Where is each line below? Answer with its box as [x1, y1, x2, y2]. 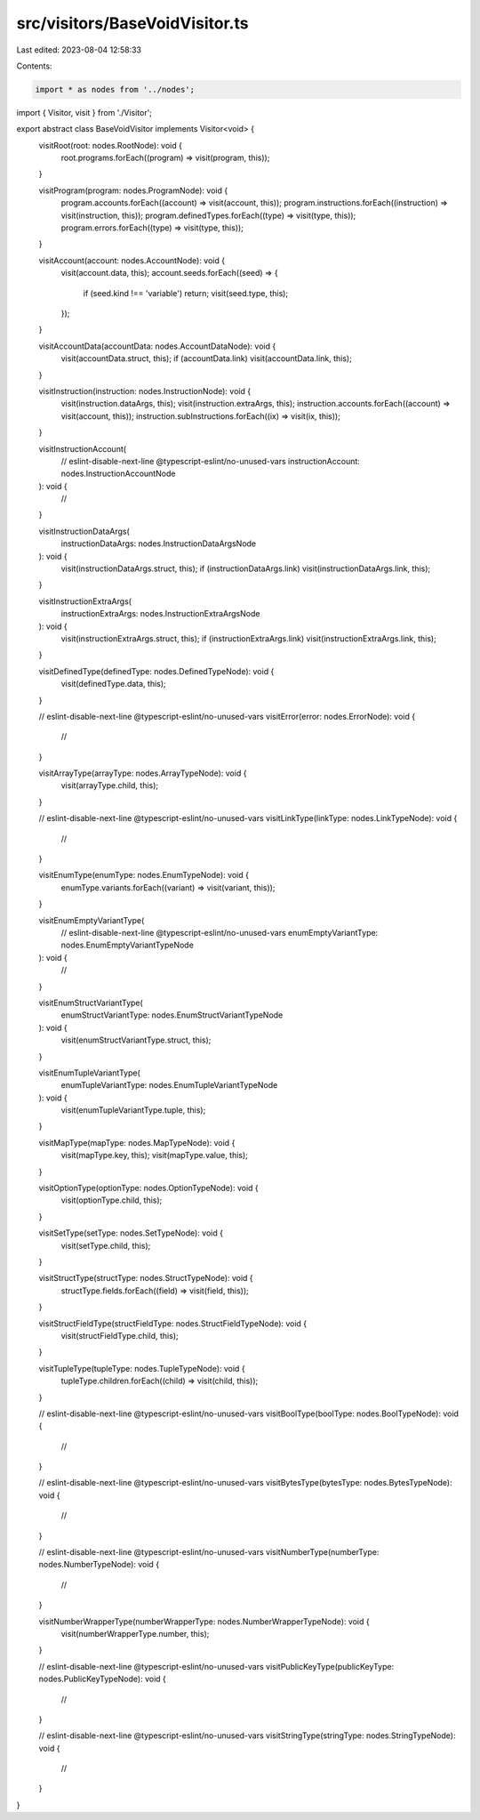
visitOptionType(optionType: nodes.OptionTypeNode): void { [38, 1183, 260, 1194]
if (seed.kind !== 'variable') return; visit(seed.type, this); [83, 287, 289, 298]
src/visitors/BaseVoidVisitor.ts [16, 13, 249, 33]
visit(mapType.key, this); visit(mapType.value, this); [60, 1150, 249, 1161]
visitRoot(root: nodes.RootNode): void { [38, 140, 182, 150]
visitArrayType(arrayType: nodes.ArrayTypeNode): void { [38, 768, 247, 778]
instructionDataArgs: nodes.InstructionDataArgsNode [60, 538, 257, 549]
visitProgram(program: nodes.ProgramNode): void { [38, 185, 228, 196]
